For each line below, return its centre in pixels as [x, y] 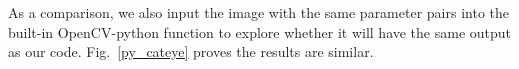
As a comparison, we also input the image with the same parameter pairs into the [258, 12]
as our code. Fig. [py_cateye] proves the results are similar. [191, 51]
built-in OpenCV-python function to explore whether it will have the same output [260, 31]
